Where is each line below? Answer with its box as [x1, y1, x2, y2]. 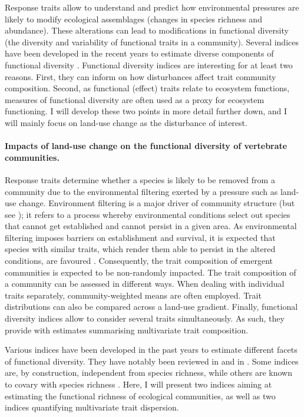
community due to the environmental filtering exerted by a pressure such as [5, 185, 278, 197]
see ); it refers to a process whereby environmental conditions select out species [5, 208, 290, 220]
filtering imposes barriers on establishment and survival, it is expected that [5, 231, 276, 243]
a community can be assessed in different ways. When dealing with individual [5, 277, 285, 290]
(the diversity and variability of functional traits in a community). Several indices [5, 35, 299, 48]
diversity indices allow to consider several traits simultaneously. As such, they [5, 312, 285, 325]
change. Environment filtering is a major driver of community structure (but [19, 197, 295, 209]
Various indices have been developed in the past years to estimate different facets [5, 343, 298, 356]
